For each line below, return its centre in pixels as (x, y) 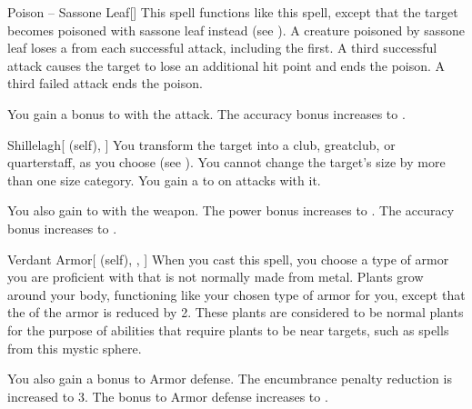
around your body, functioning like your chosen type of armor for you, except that (236, 294)
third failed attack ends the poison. (105, 83)
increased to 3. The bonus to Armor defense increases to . (168, 396)
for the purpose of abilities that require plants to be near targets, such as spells (228, 329)
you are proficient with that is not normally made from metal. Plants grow (216, 277)
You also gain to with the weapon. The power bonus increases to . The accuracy (231, 210)
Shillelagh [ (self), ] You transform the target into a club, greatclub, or (201, 144)
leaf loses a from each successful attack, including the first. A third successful (222, 48)
